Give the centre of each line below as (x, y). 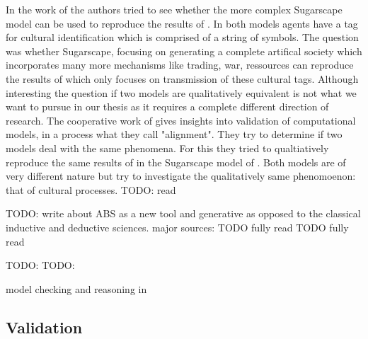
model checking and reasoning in (76, 288)
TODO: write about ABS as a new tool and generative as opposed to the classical (183, 213)
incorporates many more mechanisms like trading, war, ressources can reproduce (180, 65)
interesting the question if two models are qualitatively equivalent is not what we (181, 92)
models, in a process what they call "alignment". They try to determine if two (174, 134)
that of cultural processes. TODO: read (91, 189)
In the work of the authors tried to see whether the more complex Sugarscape (174, 9)
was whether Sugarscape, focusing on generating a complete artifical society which (184, 51)
